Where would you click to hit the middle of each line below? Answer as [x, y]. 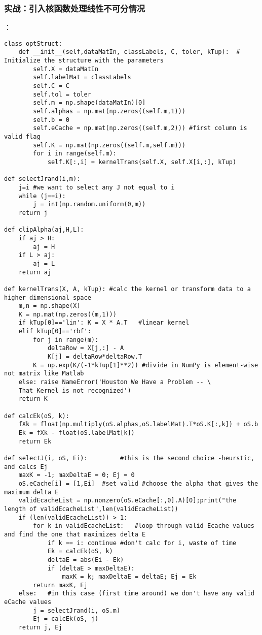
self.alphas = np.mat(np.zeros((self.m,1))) [109, 112]
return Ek [35, 441]
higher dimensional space [48, 297]
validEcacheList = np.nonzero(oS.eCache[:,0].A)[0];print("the [127, 501]
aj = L [44, 263]
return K [33, 399]
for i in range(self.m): [75, 154]
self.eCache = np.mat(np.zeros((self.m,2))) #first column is [140, 128]
